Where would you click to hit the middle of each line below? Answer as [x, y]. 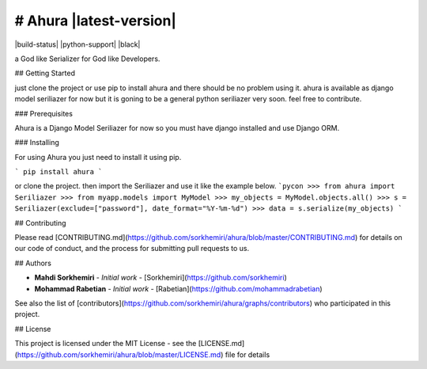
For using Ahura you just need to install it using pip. [98, 157]
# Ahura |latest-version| [96, 21]
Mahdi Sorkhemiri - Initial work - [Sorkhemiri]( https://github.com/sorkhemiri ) [161, 278]
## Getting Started [45, 73]
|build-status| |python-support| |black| [77, 44]
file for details [248, 354]
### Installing [37, 143]
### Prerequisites [43, 113]
